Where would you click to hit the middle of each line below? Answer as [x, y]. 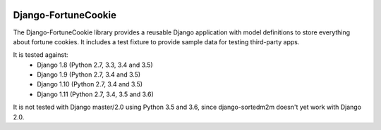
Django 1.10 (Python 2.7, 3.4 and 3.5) [90, 84]
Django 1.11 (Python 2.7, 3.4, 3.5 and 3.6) [96, 94]
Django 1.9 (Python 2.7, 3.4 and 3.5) [89, 74]
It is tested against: [41, 55]
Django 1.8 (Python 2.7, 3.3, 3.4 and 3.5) [95, 65]
